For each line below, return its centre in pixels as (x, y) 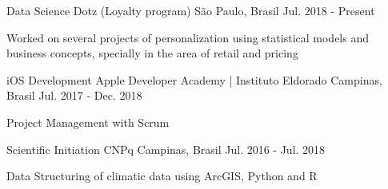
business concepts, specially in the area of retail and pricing (152, 53)
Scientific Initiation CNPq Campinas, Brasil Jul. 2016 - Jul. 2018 (166, 149)
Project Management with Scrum (88, 122)
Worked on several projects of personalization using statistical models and (188, 37)
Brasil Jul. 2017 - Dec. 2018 (74, 95)
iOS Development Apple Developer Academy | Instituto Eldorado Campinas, (194, 79)
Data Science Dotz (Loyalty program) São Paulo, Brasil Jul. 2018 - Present (191, 10)
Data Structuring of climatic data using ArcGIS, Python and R (162, 176)
